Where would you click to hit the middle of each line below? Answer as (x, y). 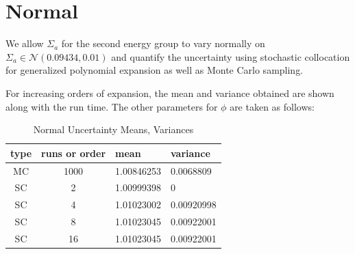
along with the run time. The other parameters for (112, 106)
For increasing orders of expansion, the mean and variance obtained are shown (170, 93)
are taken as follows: (272, 106)
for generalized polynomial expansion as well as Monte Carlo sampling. (155, 70)
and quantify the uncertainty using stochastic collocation (231, 56)
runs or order (74, 153)
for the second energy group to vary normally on (163, 43)
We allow (25, 43)
